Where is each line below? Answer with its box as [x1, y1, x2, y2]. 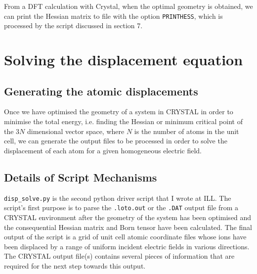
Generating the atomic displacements [4, 83, 198, 98]
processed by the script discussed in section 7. [4, 20, 143, 31]
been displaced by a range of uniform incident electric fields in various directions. [4, 241, 250, 251]
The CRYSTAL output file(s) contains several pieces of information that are [4, 251, 235, 261]
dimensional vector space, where [27, 126, 125, 136]
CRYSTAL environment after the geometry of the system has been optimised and [4, 212, 252, 222]
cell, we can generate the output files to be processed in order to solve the [4, 136, 227, 146]
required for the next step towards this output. [4, 260, 146, 271]
